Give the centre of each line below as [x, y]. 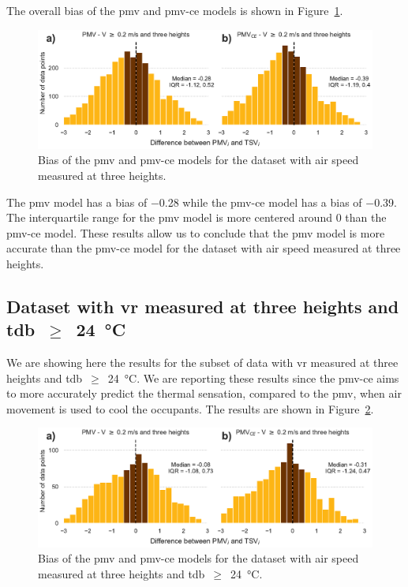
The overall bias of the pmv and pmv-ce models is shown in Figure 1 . [175, 10]
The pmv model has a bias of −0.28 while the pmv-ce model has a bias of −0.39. [202, 202]
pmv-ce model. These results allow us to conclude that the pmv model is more [196, 232]
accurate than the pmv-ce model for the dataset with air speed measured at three [204, 248]
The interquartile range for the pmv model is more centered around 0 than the [197, 217]
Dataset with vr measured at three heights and [203, 306]
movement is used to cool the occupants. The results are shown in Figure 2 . [190, 408]
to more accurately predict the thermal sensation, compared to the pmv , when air [204, 393]
